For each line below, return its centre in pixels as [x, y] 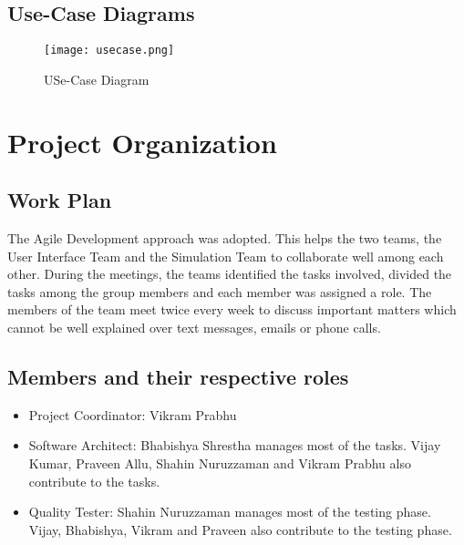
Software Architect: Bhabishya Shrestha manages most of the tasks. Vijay [235, 445]
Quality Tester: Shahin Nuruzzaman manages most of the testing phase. [230, 512]
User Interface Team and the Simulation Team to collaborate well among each [226, 256]
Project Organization [142, 142]
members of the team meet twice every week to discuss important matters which [232, 309]
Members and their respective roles [178, 376]
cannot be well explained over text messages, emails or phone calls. [194, 327]
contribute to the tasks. [94, 481]
